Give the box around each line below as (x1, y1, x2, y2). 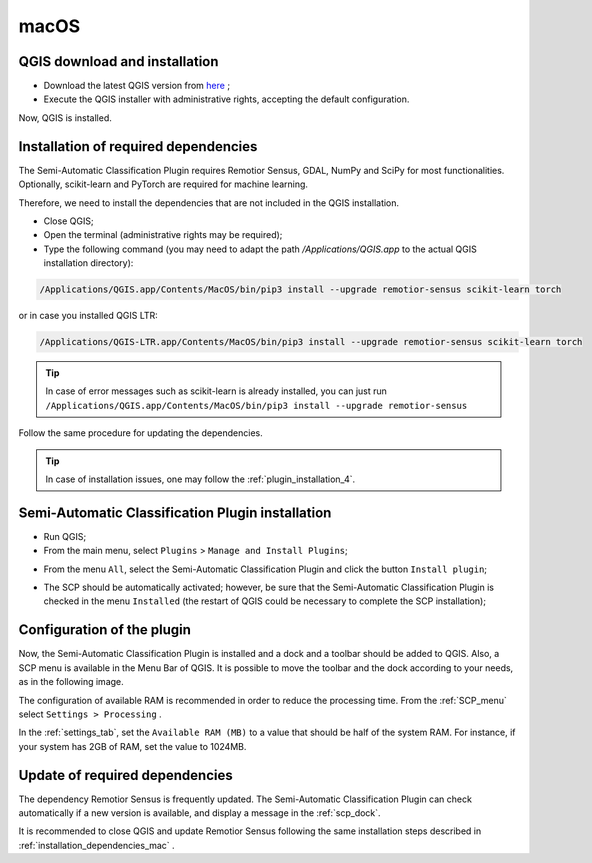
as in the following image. (18, 676, 124, 688)
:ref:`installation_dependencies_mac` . (18, 839, 175, 851)
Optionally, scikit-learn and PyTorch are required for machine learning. (18, 178, 309, 190)
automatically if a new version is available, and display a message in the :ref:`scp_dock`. (18, 807, 381, 819)
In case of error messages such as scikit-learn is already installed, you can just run (45, 385, 387, 397)
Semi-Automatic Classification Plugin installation (18, 504, 332, 521)
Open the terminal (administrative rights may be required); (43, 229, 283, 241)
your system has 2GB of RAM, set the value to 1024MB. (18, 740, 247, 752)
